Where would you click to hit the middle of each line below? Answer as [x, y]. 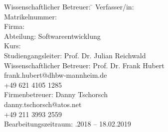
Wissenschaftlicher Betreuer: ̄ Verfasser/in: [69, 6]
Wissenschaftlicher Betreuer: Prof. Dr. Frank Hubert [84, 65]
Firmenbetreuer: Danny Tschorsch [56, 94]
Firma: [14, 26]
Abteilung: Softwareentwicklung [52, 36]
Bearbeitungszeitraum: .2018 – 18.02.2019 [68, 124]
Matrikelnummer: [30, 16]
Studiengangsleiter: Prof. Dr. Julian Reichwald [75, 55]
